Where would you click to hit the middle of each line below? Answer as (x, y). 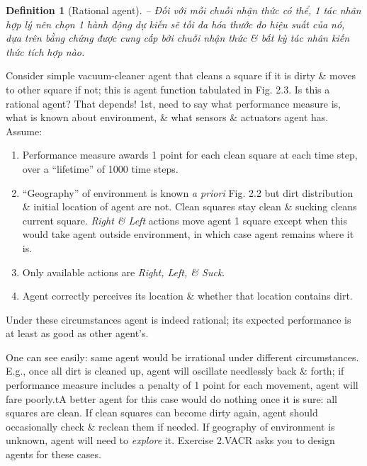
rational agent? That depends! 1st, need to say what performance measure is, (174, 103)
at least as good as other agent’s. (77, 333)
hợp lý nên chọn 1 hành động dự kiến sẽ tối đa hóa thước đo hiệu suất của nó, (175, 24)
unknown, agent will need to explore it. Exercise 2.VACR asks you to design (170, 440)
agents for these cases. (53, 454)
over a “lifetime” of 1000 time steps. (100, 168)
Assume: (24, 131)
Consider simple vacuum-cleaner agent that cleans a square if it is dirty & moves (181, 75)
